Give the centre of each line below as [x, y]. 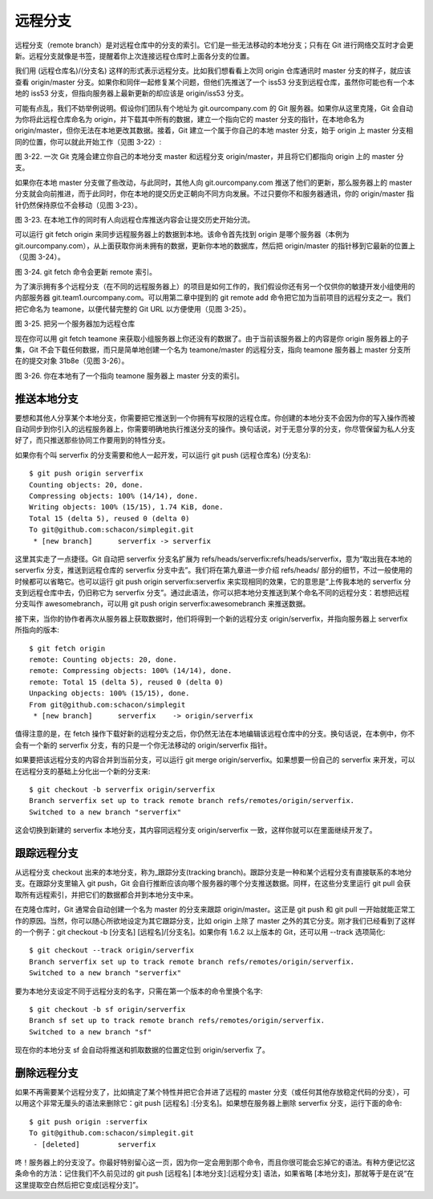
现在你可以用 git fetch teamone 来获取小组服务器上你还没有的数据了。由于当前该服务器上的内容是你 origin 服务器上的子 [212, 338]
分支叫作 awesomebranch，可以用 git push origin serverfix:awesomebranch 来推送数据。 [162, 604]
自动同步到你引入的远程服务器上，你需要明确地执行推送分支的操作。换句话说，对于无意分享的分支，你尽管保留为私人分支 [215, 429]
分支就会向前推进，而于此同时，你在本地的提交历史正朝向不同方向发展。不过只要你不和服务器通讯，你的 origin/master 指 [214, 194]
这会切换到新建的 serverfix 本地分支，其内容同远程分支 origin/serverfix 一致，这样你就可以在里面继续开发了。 [196, 830]
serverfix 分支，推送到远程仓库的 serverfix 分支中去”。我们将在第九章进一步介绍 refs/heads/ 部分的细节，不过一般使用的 [214, 570]
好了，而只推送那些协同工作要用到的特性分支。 [92, 440]
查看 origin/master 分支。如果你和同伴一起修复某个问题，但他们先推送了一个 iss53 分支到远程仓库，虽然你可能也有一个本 [214, 82]
